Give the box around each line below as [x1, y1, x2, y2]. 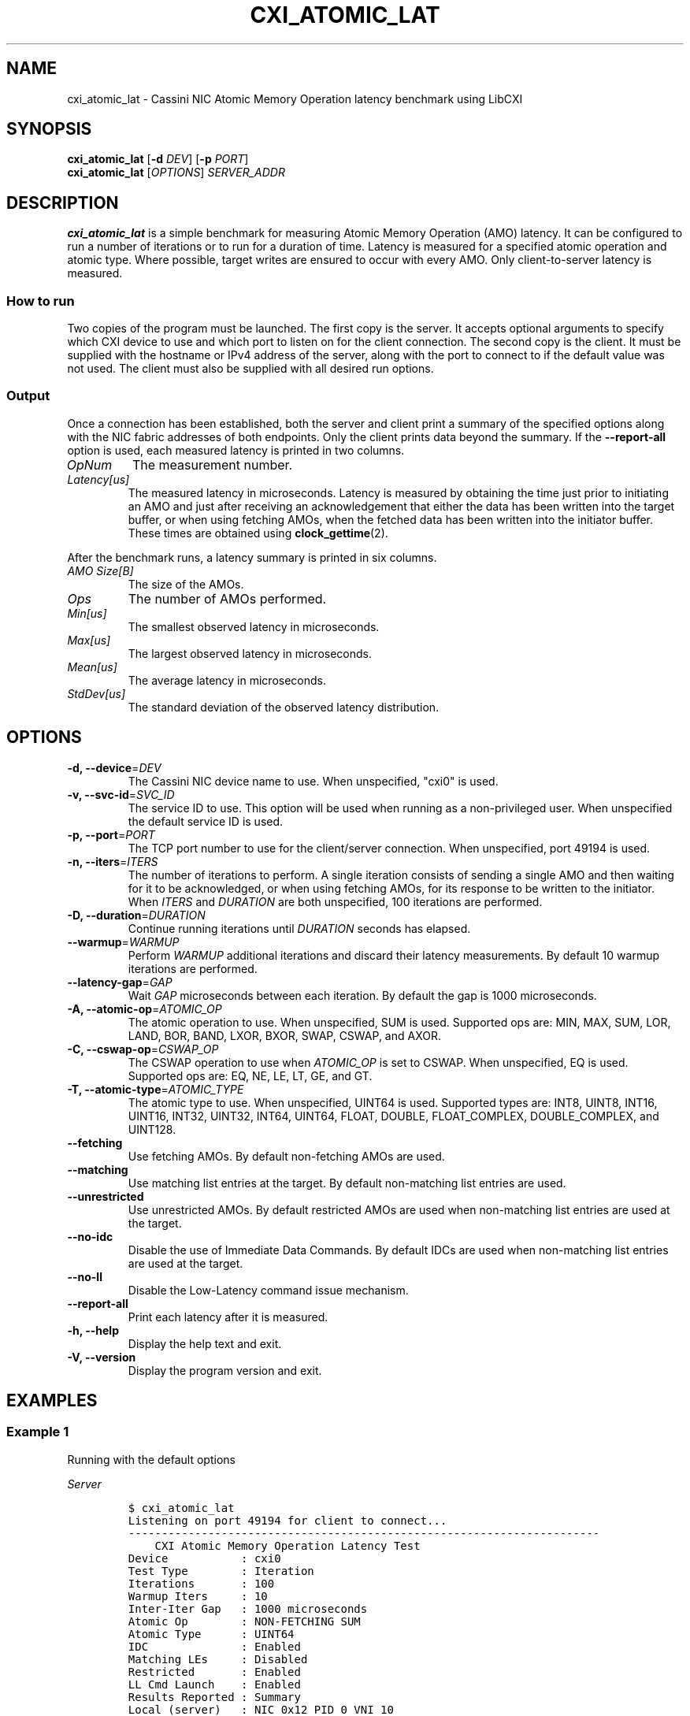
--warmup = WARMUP [67, 934, 180, 949]
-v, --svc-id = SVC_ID [67, 787, 175, 801]
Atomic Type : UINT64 [128, 1627, 295, 1640]
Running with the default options [67, 1452, 236, 1466]
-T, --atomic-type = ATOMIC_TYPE [67, 1082, 244, 1096]
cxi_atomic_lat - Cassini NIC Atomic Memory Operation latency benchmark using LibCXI [67, 91, 523, 106]
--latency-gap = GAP [67, 975, 172, 989]
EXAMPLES [6, 1391, 98, 1411]
